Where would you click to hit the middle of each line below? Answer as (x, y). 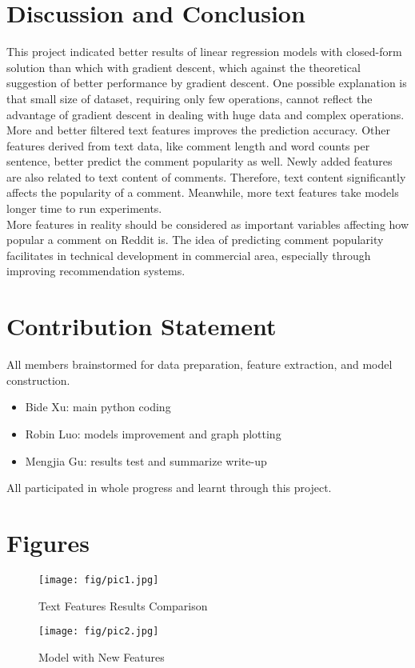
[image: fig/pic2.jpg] (99, 632)
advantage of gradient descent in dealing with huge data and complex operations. (206, 114)
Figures (48, 542)
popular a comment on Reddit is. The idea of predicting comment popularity (195, 240)
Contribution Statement (142, 326)
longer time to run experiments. (84, 208)
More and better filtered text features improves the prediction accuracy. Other (198, 130)
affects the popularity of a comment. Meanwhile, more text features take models (203, 192)
